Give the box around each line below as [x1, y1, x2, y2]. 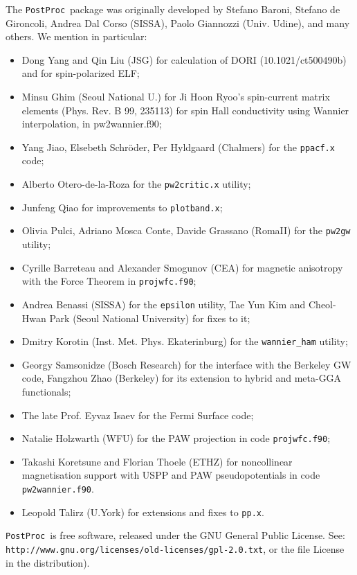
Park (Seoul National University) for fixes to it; [49, 310, 250, 325]
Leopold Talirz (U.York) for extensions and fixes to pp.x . [21, 504, 264, 519]
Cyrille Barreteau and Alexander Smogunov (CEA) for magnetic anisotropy [21, 260, 343, 274]
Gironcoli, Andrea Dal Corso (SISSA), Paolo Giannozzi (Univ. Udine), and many [6, 15, 350, 30]
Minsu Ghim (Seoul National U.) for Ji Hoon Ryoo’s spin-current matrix [21, 89, 330, 104]
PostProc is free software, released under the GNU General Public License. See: [6, 528, 345, 542]
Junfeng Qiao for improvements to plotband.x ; [21, 200, 223, 214]
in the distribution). [6, 555, 90, 569]
